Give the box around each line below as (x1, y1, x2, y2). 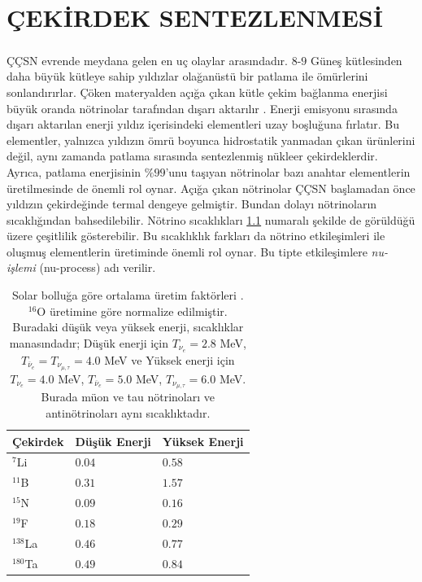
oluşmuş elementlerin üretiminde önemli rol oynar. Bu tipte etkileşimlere (7, 243, 368, 260)
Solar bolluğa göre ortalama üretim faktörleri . (11, 287, 244, 304)
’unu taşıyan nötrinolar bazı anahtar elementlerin (165, 163, 411, 180)
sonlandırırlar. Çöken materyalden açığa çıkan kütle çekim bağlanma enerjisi (7, 83, 388, 100)
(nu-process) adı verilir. (39, 259, 156, 276)
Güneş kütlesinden (310, 51, 402, 68)
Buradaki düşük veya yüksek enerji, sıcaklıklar (12, 318, 244, 335)
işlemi (7, 259, 36, 276)
